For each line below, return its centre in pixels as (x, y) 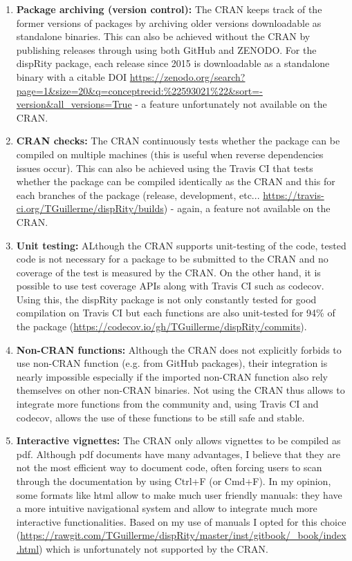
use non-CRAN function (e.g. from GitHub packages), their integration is (172, 363)
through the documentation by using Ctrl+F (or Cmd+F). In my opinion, (174, 481)
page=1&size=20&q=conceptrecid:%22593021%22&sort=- (139, 90)
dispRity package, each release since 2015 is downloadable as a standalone (173, 63)
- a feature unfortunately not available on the (231, 104)
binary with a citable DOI (72, 76)
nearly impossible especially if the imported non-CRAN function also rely (172, 376)
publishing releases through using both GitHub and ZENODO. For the (166, 49)
